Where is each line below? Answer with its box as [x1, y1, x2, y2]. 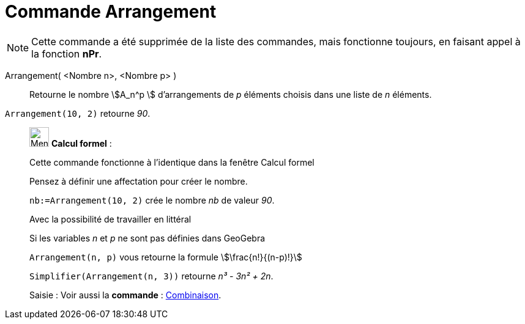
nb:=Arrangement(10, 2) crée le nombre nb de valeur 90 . [29, 194, 275, 205]
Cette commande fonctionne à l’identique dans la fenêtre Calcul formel [29, 156, 315, 168]
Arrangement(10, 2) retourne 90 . [5, 108, 151, 119]
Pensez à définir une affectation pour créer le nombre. [29, 175, 248, 186]
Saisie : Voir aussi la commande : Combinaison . [29, 289, 222, 300]
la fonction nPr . [31, 47, 102, 60]
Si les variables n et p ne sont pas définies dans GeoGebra [29, 232, 266, 243]
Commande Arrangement [5, 1, 217, 22]
